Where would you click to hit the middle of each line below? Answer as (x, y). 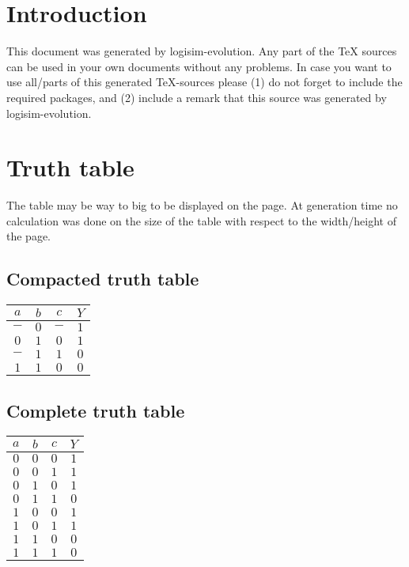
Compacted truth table (103, 279)
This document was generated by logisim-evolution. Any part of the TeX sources (202, 51)
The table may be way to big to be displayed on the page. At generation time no (202, 205)
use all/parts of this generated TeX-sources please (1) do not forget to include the (204, 82)
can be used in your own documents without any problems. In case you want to (199, 66)
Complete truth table (96, 410)
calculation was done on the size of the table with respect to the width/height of (201, 220)
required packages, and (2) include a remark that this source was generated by (197, 97)
